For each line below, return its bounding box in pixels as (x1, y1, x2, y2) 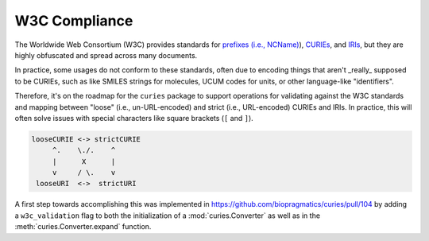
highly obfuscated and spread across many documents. (14, 50, 198, 60)
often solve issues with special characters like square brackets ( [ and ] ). (14, 113, 253, 122)
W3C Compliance (14, 12, 133, 29)
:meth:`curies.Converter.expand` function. (14, 222, 152, 231)
